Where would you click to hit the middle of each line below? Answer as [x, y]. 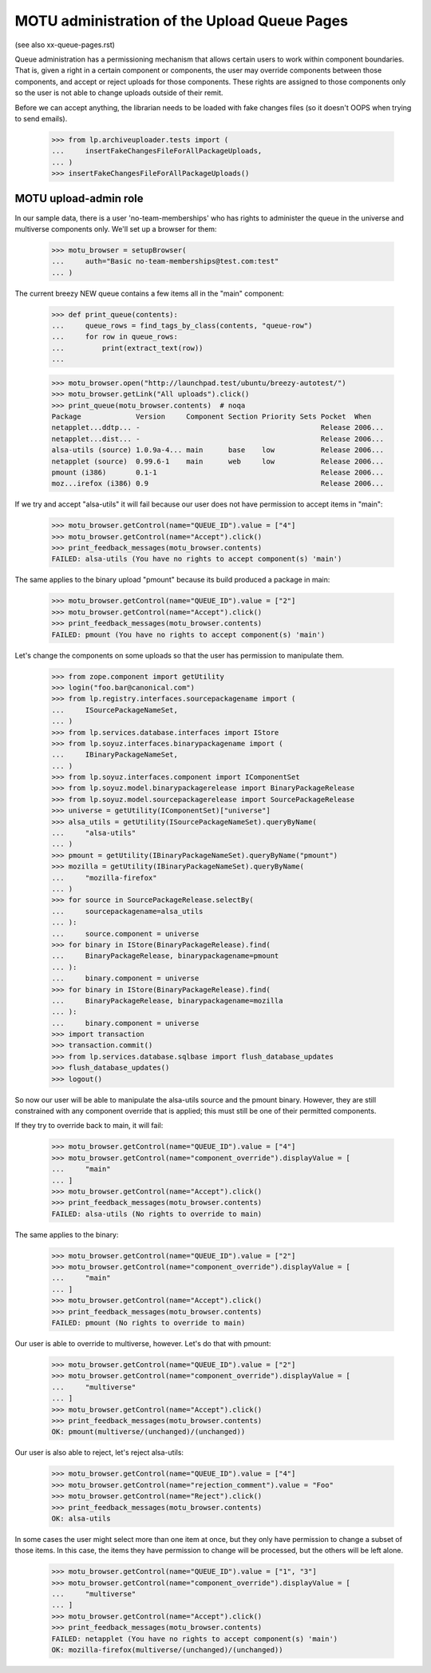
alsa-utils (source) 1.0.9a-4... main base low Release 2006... [218, 450]
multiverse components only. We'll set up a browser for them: [116, 228]
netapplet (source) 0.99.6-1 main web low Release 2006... [218, 461]
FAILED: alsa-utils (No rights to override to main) [157, 1214]
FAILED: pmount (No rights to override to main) [148, 1323]
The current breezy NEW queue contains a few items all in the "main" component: [149, 293]
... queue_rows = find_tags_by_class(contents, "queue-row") [182, 326]
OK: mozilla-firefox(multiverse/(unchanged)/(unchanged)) [167, 1649]
